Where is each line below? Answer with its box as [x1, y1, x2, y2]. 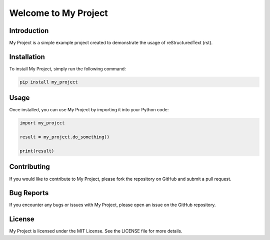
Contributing [9, 163, 50, 171]
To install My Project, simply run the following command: [9, 65, 126, 72]
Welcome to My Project [9, 7, 108, 18]
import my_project [19, 120, 65, 126]
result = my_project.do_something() [19, 134, 110, 140]
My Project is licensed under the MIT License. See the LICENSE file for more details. [9, 228, 182, 234]
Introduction [9, 26, 49, 35]
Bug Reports [9, 189, 49, 197]
